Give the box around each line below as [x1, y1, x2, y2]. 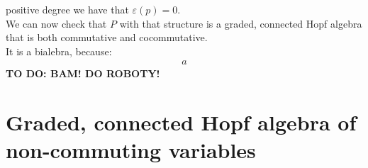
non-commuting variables [6, 135, 256, 164]
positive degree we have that [6, 2, 129, 16]
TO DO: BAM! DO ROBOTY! [6, 66, 160, 81]
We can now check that [6, 16, 107, 30]
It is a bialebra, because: [6, 43, 112, 58]
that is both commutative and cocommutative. [6, 30, 208, 45]
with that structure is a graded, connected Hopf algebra [119, 16, 362, 30]
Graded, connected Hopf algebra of [6, 108, 357, 137]
